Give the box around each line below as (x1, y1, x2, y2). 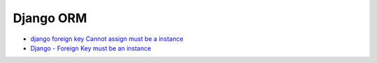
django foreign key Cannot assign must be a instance (30, 35, 184, 43)
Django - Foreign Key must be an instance (30, 44, 151, 52)
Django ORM (13, 10, 87, 26)
